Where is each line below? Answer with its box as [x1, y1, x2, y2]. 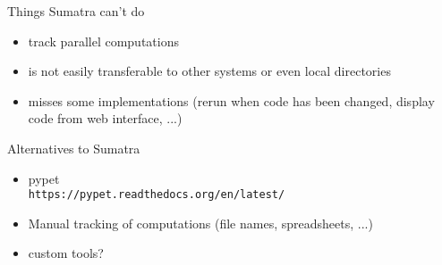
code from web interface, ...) [28, 109, 183, 128]
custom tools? [28, 244, 104, 262]
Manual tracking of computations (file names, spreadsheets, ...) [28, 213, 373, 232]
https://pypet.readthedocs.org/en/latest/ [28, 188, 285, 202]
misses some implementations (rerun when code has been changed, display [28, 91, 435, 110]
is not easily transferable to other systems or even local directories [28, 62, 391, 80]
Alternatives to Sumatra [7, 138, 140, 157]
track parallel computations [28, 31, 179, 50]
